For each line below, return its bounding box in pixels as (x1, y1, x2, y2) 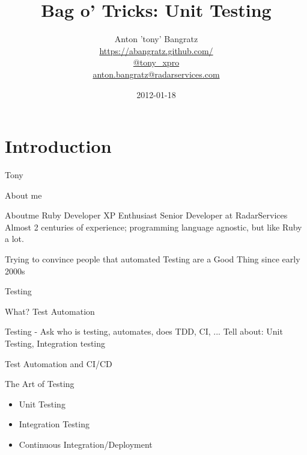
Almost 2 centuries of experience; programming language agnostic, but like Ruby (5, 220, 302, 233)
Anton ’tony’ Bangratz (114, 32, 198, 45)
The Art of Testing (5, 377, 74, 390)
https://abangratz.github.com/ (99, 44, 213, 57)
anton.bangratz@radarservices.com (93, 67, 220, 80)
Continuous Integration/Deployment (19, 438, 153, 450)
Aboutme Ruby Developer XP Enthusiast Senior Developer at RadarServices (5, 209, 288, 221)
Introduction (5, 134, 112, 158)
